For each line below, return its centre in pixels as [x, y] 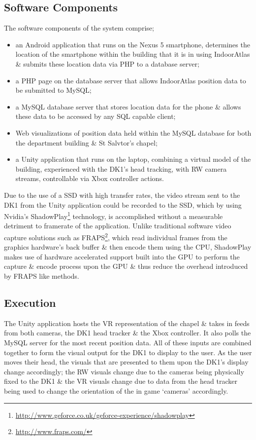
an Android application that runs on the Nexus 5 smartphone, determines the [133, 44]
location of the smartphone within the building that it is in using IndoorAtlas [133, 54]
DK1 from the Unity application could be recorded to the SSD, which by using [123, 204]
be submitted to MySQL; [53, 90]
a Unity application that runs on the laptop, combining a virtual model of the [133, 159]
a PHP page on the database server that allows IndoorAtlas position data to [131, 80]
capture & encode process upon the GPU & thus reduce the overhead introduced [126, 266]
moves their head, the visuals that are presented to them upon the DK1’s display [126, 362]
